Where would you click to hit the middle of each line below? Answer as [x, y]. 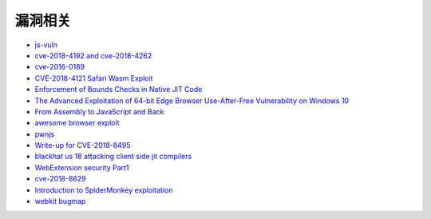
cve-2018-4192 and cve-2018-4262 [93, 55]
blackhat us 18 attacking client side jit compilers [113, 157]
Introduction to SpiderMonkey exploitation [104, 190]
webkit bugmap [60, 201]
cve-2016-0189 [60, 67]
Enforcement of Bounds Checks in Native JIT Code [119, 90]
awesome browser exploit [77, 123]
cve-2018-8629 [61, 179]
